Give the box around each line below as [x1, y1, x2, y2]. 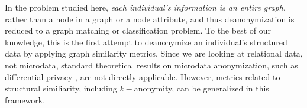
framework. [5, 93, 46, 106]
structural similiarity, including [5, 82, 117, 94]
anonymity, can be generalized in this [134, 82, 269, 94]
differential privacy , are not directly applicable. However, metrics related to [5, 70, 280, 83]
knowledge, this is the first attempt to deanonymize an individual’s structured [5, 35, 287, 48]
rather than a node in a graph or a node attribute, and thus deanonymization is [5, 12, 295, 25]
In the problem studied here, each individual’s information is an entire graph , [5, 1, 286, 13]
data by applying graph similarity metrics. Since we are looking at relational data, [5, 47, 303, 60]
